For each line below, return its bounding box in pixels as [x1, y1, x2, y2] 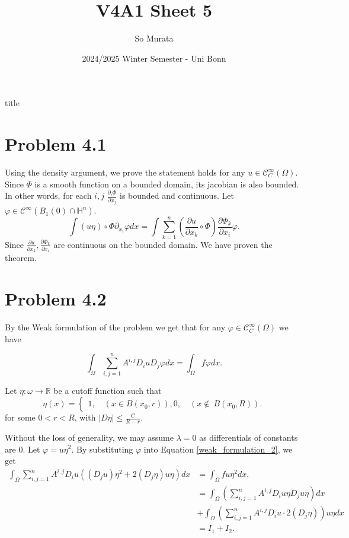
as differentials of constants [199, 431, 298, 443]
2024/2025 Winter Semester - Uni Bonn [82, 52, 226, 64]
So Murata [135, 32, 174, 44]
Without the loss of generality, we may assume [5, 431, 174, 443]
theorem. [5, 252, 37, 264]
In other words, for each [5, 189, 92, 202]
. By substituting [71, 443, 133, 455]
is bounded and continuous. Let [119, 189, 234, 202]
